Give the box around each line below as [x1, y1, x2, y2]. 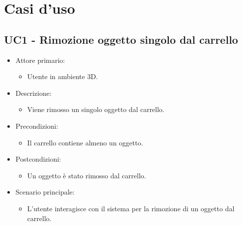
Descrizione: [15, 87, 52, 98]
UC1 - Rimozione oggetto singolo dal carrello [4, 31, 238, 47]
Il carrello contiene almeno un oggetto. [27, 137, 143, 147]
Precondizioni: [15, 120, 58, 131]
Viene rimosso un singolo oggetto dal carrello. [27, 104, 164, 114]
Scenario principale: [15, 187, 75, 197]
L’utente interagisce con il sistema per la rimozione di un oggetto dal [27, 203, 235, 213]
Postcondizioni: [15, 154, 61, 164]
